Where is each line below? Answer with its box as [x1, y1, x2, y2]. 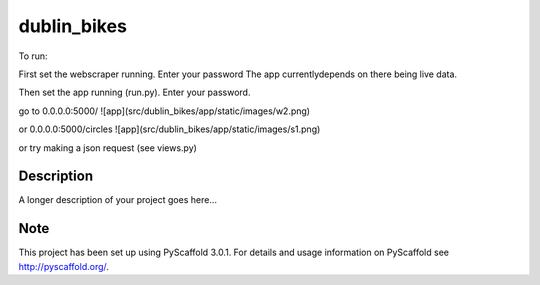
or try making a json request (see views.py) [18, 141, 197, 154]
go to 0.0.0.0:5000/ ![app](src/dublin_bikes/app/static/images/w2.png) [18, 105, 310, 117]
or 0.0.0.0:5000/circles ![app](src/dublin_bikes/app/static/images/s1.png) [18, 123, 321, 135]
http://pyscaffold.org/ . [18, 260, 110, 272]
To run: [18, 50, 49, 62]
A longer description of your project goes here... [18, 194, 217, 206]
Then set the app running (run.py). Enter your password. [18, 86, 251, 99]
